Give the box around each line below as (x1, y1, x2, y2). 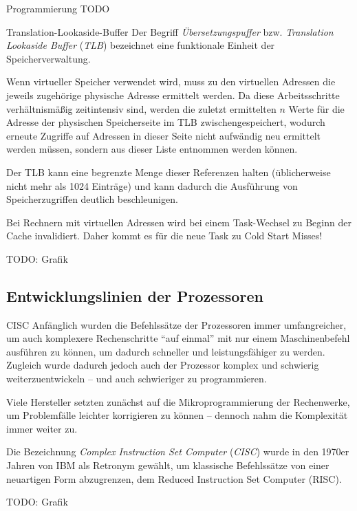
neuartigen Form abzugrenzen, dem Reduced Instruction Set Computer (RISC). (6, 471, 342, 486)
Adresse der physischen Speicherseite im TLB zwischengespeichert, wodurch (6, 115, 325, 129)
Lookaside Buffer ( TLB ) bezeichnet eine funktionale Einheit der (6, 38, 275, 52)
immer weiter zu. (6, 421, 78, 435)
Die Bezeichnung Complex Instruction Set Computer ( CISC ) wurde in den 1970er (6, 444, 349, 459)
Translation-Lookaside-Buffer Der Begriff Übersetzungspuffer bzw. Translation (6, 24, 334, 39)
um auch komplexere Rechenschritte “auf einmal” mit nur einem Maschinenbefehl (6, 331, 350, 345)
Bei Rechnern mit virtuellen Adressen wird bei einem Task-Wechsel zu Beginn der (6, 215, 351, 229)
